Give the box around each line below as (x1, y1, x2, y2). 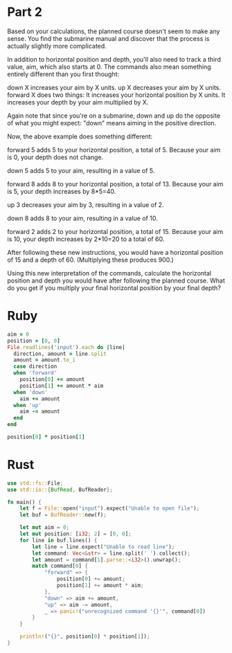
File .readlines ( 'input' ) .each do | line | (7, 343, 126, 350)
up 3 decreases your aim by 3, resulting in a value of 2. (7, 200, 164, 208)
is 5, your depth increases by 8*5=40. (7, 187, 116, 195)
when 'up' (13, 402, 42, 409)
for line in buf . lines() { (19, 537, 98, 544)
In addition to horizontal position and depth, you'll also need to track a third (7, 55, 222, 63)
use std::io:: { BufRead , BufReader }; (7, 486, 113, 493)
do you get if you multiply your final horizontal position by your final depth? (7, 283, 222, 292)
